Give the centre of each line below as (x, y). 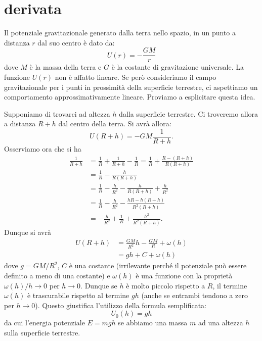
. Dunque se (99, 285)
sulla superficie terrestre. (42, 332)
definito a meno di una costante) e (57, 275)
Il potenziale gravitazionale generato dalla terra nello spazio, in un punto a (120, 33)
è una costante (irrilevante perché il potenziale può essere (158, 265)
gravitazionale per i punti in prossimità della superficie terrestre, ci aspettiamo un (131, 87)
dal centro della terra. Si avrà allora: (115, 124)
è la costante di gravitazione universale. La (178, 67)
